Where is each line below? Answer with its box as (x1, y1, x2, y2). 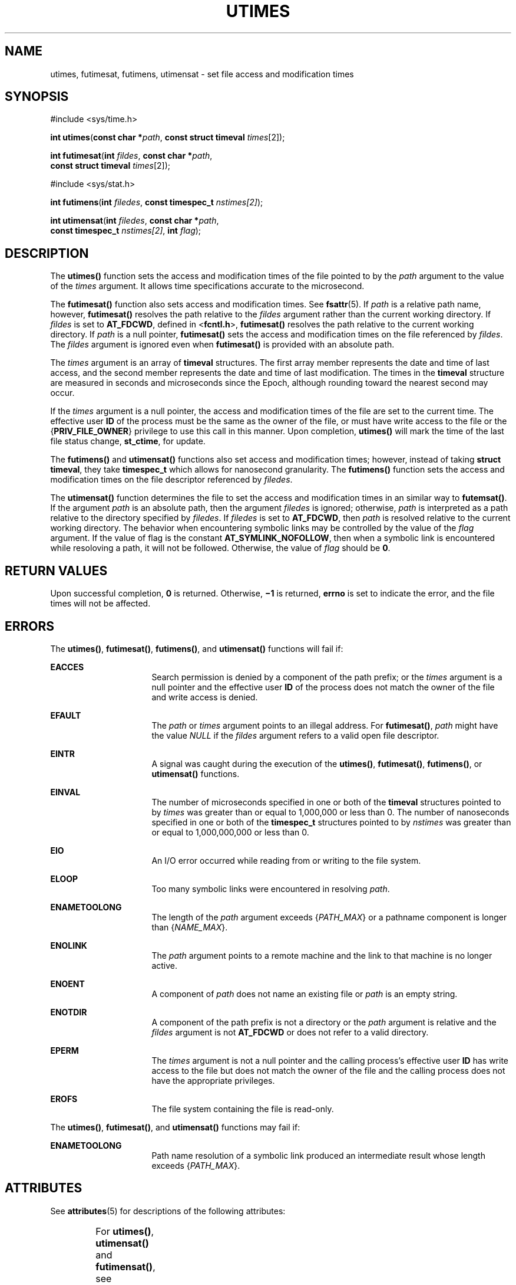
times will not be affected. (50, 598, 151, 609)
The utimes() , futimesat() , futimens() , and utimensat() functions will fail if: (50, 643, 343, 654)
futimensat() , (95, 1260, 156, 1273)
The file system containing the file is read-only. (151, 1103, 334, 1114)
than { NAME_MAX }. (151, 922, 228, 932)
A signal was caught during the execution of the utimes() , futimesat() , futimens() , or (151, 758, 482, 769)
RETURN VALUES (5, 563, 108, 578)
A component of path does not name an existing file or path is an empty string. (151, 988, 458, 999)
